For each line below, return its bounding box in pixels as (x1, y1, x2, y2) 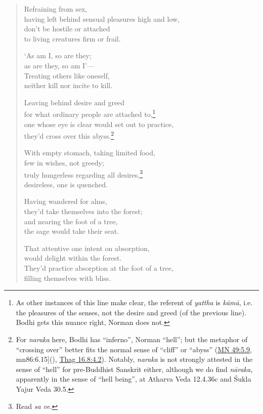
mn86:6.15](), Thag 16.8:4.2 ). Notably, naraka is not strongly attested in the (16, 354, 253, 364)
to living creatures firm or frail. (24, 33, 121, 44)
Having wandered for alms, (24, 196, 107, 206)
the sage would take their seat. (24, 226, 119, 236)
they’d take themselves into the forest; (24, 206, 143, 217)
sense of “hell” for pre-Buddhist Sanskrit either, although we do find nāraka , (16, 363, 253, 374)
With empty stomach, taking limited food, (24, 147, 155, 158)
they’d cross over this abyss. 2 (24, 129, 114, 141)
